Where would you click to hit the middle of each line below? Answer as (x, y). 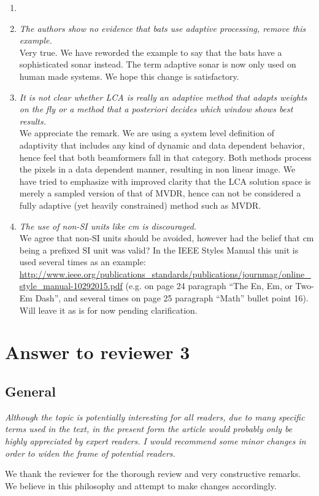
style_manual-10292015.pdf (71, 286)
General (30, 391)
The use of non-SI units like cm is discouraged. (108, 226)
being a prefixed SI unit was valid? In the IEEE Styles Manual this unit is (159, 250)
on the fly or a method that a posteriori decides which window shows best (156, 109)
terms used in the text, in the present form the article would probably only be (149, 429)
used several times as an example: (83, 262)
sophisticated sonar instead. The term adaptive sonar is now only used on (158, 64)
